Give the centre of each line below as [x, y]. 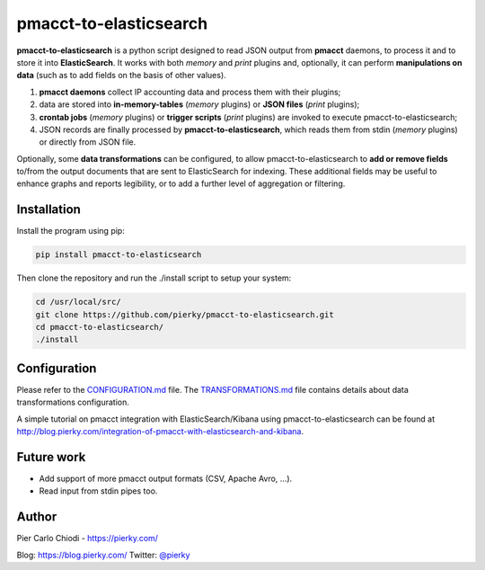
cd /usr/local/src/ [78, 302]
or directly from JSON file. [88, 142]
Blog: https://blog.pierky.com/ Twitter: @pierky [103, 555]
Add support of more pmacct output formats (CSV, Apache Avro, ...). [166, 479]
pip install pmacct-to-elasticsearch [119, 255]
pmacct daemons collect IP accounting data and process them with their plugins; [190, 92]
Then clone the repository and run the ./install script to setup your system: [154, 278]
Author [37, 517]
